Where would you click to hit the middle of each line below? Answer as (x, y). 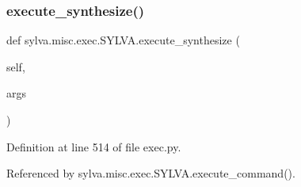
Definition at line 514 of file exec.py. (94, 146)
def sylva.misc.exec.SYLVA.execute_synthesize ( (123, 40)
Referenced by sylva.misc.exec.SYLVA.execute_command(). (151, 173)
